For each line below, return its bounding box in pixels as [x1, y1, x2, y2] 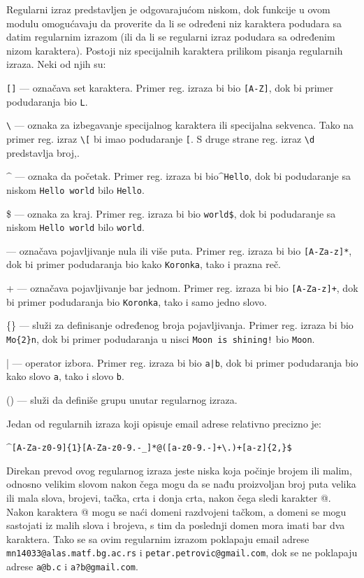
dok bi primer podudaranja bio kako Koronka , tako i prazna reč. [6, 257, 281, 272]
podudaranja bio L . [6, 94, 88, 108]
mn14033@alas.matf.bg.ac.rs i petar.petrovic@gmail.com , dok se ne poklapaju [6, 545, 358, 560]
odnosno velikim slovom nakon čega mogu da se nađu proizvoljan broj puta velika [6, 477, 356, 491]
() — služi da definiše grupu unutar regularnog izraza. [6, 393, 238, 407]
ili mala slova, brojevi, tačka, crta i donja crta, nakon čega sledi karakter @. [6, 491, 331, 505]
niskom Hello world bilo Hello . [6, 182, 145, 197]
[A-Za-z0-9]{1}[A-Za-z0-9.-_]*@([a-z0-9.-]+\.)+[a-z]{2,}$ [11, 443, 292, 453]
